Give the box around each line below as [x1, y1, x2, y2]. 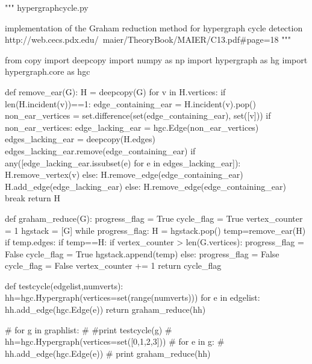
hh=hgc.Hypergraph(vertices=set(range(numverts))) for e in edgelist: [5, 291, 260, 304]
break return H [5, 192, 60, 204]
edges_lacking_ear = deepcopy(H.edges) [5, 133, 155, 145]
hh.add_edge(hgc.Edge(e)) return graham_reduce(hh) [5, 303, 206, 316]
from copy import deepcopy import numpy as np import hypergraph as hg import [5, 53, 308, 66]
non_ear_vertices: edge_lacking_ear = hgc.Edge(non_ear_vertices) [5, 121, 259, 133]
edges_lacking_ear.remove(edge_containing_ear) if [5, 144, 196, 157]
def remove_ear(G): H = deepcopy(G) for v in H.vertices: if [5, 85, 226, 98]
